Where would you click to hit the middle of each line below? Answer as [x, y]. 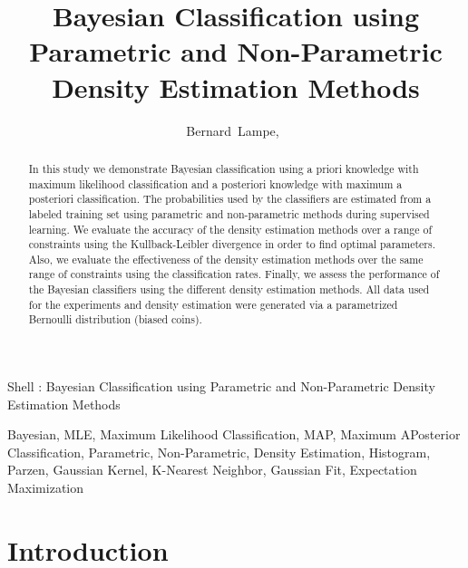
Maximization [46, 488]
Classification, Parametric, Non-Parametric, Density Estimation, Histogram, [219, 452]
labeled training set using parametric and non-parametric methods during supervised [229, 213]
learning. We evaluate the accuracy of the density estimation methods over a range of [230, 229]
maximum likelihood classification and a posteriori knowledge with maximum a [215, 183]
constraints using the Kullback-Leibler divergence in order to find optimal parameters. [232, 244]
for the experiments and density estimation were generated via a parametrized [213, 304]
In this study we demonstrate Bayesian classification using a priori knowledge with [224, 168]
